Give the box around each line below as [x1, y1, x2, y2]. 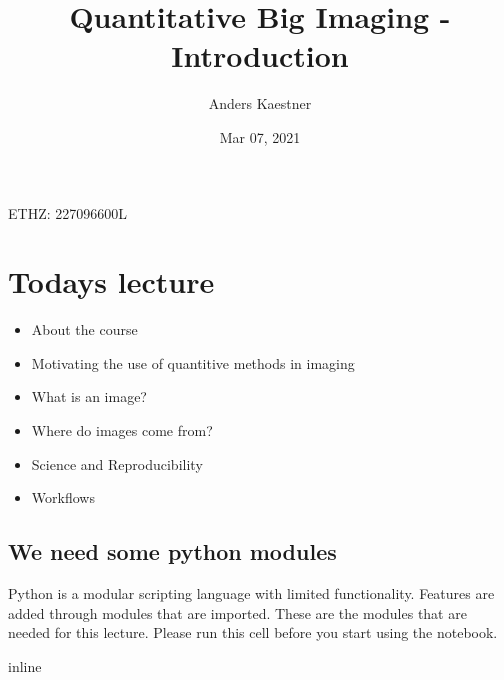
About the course [31, 319, 138, 340]
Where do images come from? [31, 420, 213, 440]
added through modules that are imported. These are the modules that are [8, 602, 467, 623]
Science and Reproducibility [31, 453, 203, 474]
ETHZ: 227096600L [8, 202, 127, 223]
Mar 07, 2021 [219, 126, 301, 147]
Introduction [171, 35, 349, 76]
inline [8, 655, 42, 676]
